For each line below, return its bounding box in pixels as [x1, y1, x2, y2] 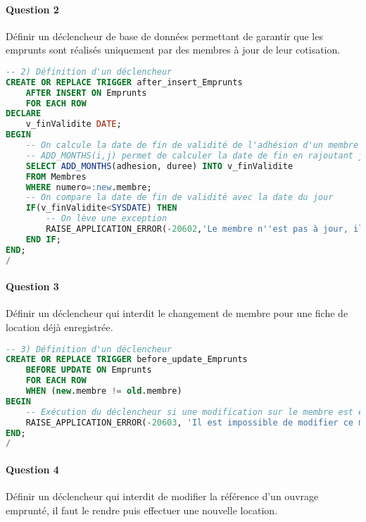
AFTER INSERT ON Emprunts [25, 87, 147, 98]
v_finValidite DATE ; [25, 119, 122, 130]
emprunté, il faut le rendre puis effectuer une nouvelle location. [6, 502, 278, 517]
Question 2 [6, 1, 59, 16]
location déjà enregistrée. [6, 320, 113, 334]
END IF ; [25, 234, 61, 244]
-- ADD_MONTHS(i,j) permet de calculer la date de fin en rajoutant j [25, 150, 364, 161]
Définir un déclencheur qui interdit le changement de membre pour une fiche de [6, 306, 348, 321]
